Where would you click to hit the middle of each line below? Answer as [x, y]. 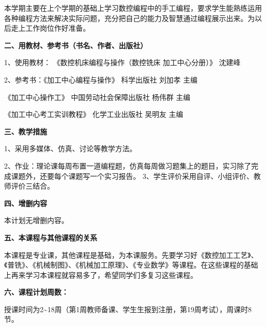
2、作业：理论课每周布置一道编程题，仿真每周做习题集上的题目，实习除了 [128, 165]
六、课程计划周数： [36, 292]
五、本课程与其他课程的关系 [51, 237]
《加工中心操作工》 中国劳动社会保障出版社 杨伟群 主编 [97, 97]
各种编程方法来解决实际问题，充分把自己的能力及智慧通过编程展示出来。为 [129, 18]
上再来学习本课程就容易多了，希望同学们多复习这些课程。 [101, 274]
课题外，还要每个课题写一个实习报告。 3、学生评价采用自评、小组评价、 [132, 176]
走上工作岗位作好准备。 [50, 28]
